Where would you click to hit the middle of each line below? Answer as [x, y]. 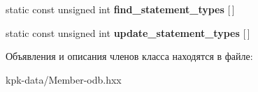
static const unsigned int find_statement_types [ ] [120, 9]
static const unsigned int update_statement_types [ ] [128, 32]
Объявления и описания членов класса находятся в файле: [129, 56]
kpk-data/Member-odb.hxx [64, 79]
